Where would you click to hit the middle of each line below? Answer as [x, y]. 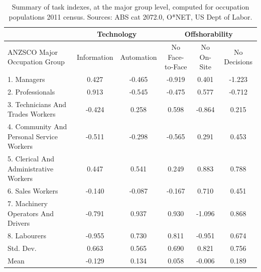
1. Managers [26, 79]
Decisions [238, 62]
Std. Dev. [22, 248]
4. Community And [37, 126]
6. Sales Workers [33, 191]
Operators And [31, 213]
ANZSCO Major [33, 52]
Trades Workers [32, 114]
